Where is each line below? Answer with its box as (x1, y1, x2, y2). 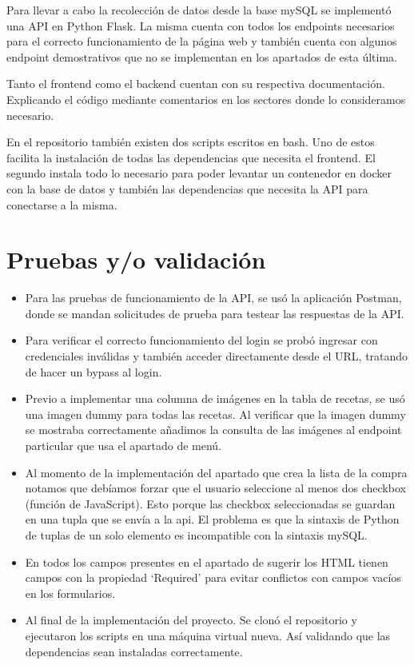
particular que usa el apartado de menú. (25, 437, 222, 453)
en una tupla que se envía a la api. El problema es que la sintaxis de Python (25, 511, 400, 528)
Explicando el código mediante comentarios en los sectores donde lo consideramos (6, 90, 406, 107)
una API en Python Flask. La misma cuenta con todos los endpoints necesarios (6, 17, 395, 34)
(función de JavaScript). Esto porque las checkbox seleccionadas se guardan (25, 495, 396, 512)
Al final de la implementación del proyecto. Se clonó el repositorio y (25, 611, 357, 628)
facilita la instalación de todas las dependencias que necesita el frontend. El (6, 149, 376, 165)
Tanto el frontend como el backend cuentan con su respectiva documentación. (6, 75, 385, 92)
